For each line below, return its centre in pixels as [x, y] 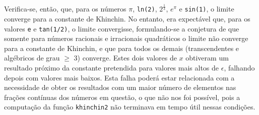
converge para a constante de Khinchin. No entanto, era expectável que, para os [127, 19]
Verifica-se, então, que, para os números [65, 9]
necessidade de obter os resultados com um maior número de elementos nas [120, 87]
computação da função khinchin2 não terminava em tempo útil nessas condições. [130, 107]
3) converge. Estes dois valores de [125, 58]
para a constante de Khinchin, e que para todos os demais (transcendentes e [122, 48]
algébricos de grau [32, 58]
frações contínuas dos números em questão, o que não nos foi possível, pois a [122, 97]
